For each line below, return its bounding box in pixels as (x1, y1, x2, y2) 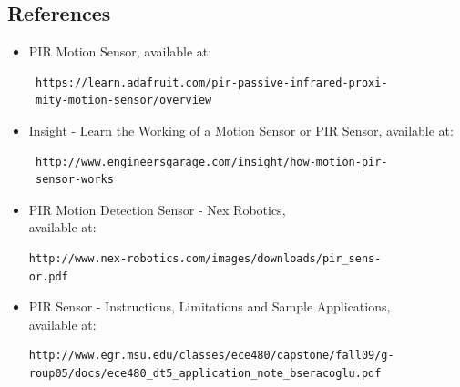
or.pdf (28, 270, 68, 283)
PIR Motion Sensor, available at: (28, 42, 212, 61)
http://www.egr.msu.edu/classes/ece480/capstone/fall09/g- (28, 349, 394, 362)
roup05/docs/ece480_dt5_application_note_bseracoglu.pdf (28, 366, 382, 380)
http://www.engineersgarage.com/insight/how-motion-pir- (35, 155, 388, 168)
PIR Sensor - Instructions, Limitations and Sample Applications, (28, 297, 391, 316)
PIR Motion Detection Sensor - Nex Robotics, (28, 199, 286, 219)
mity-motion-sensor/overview (35, 94, 212, 107)
